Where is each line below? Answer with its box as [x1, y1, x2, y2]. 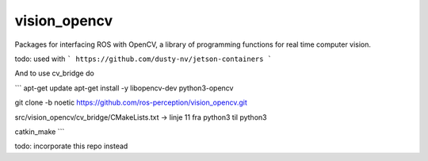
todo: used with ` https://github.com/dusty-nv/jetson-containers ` [14, 54, 273, 63]
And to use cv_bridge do [14, 68, 94, 79]
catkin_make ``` [14, 127, 65, 136]
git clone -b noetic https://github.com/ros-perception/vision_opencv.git [14, 98, 247, 107]
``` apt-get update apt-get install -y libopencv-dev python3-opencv [14, 83, 234, 93]
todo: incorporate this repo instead [14, 141, 128, 151]
